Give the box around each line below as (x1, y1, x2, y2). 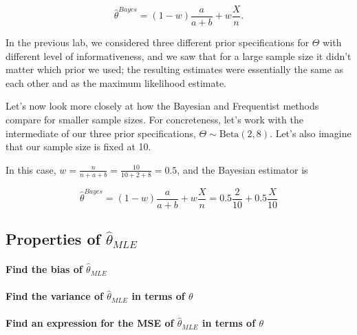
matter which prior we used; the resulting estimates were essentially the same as (6, 62, 344, 77)
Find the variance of (6, 289, 103, 303)
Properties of (6, 228, 100, 250)
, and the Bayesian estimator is (177, 162, 308, 176)
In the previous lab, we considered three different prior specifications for (6, 35, 310, 50)
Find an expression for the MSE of (6, 316, 174, 330)
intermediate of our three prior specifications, (6, 125, 196, 140)
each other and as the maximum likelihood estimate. (6, 75, 227, 90)
